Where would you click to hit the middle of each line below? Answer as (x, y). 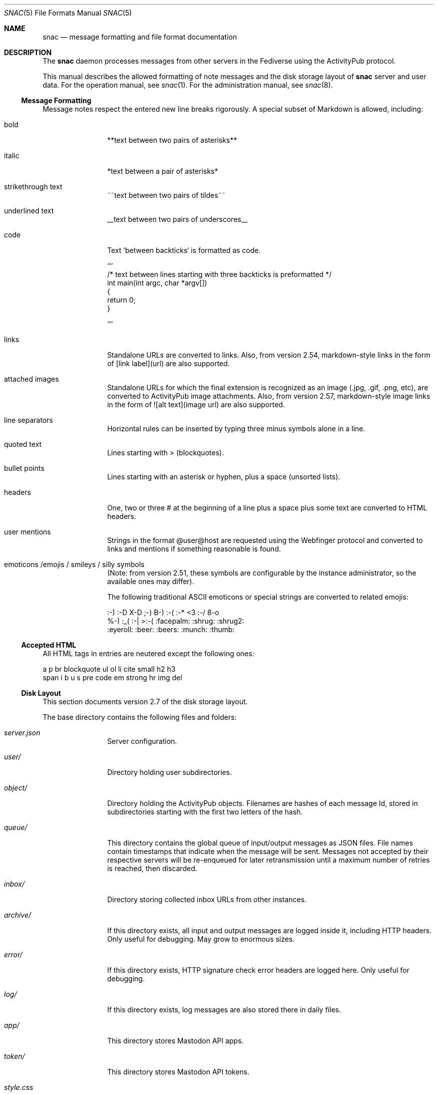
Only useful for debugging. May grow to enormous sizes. (201, 939)
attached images (31, 379)
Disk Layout (41, 693)
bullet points (24, 468)
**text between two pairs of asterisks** (172, 140)
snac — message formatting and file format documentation (140, 37)
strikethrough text (33, 187)
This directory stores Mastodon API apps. (175, 1041)
